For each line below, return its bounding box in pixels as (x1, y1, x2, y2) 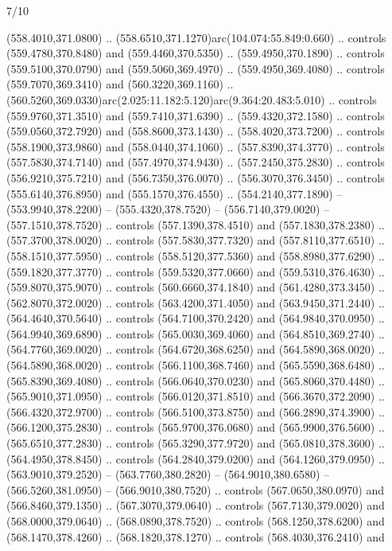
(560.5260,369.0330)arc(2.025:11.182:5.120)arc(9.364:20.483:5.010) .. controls (6, 91, 377, 107)
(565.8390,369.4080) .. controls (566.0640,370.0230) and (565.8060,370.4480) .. (6, 372, 385, 389)
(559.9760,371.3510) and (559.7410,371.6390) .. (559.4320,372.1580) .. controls (6, 107, 385, 123)
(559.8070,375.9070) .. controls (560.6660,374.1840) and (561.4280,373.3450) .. (6, 279, 385, 295)
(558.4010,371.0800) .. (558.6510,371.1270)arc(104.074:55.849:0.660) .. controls (6, 29, 386, 45)
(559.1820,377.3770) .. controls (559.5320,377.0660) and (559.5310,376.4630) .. (6, 263, 385, 279)
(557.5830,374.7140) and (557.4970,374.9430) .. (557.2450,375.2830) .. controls (6, 154, 385, 170)
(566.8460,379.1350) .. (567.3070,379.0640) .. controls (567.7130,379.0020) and (6, 497, 385, 514)
